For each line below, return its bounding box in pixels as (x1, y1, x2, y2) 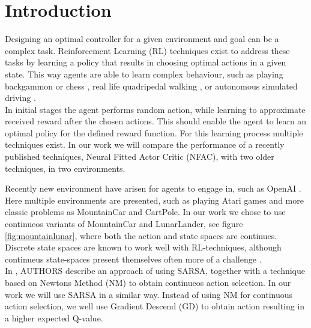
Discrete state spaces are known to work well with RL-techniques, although (5, 241, 282, 254)
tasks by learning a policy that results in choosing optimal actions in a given (5, 56, 286, 68)
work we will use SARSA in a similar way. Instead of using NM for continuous (5, 288, 293, 300)
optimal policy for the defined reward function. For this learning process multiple (5, 126, 303, 139)
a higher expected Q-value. (5, 311, 103, 324)
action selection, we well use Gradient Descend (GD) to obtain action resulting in (5, 300, 305, 312)
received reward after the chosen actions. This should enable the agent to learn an (5, 115, 307, 127)
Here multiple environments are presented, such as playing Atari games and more (5, 193, 304, 206)
